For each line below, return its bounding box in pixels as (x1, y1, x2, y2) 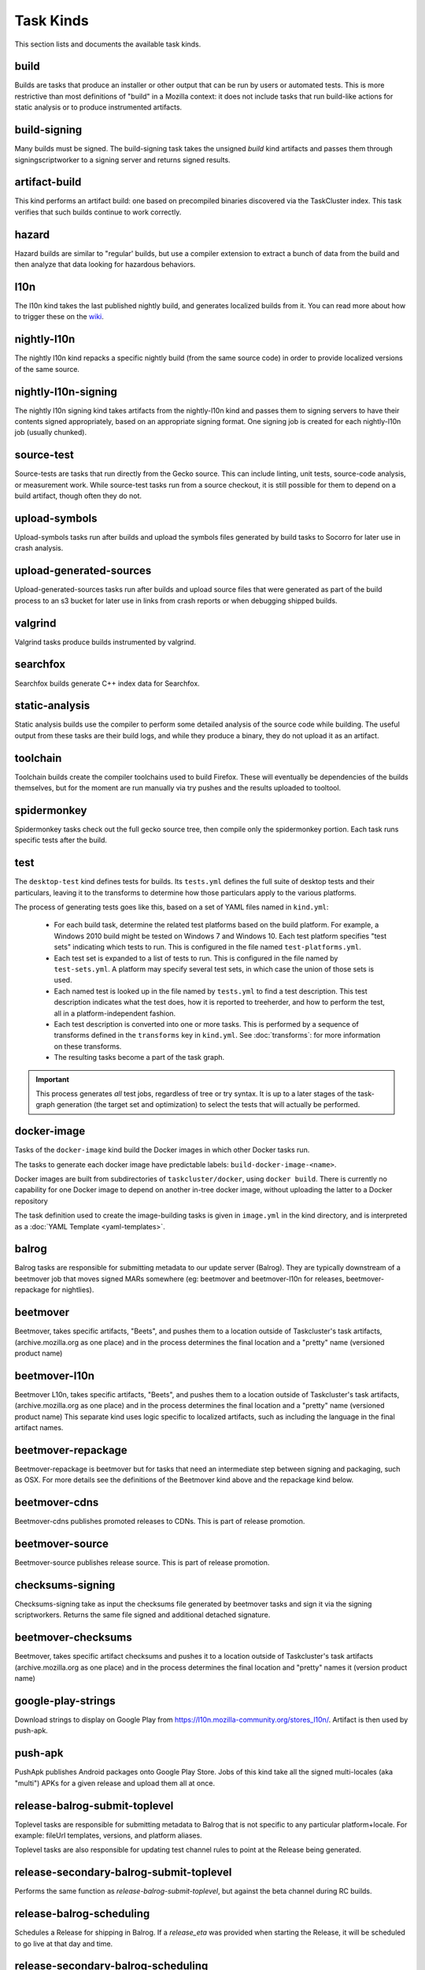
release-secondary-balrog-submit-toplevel (14, 1866, 232, 1879)
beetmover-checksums (14, 1631, 133, 1645)
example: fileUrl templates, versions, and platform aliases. (14, 1831, 202, 1840)
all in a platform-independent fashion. (54, 1009, 176, 1018)
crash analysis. (14, 544, 64, 553)
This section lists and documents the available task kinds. (14, 39, 201, 49)
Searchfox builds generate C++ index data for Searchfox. (14, 678, 200, 688)
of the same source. (14, 364, 80, 374)
